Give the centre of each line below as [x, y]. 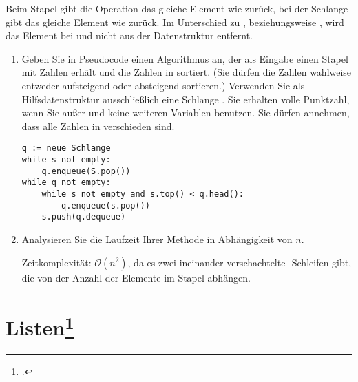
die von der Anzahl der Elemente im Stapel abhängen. [136, 277]
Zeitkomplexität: [56, 262]
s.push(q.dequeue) [84, 217]
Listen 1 [40, 326]
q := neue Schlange [66, 148]
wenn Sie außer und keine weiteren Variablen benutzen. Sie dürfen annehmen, [186, 113]
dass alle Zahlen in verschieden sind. [98, 126]
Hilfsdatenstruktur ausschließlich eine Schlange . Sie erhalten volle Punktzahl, [186, 99]
